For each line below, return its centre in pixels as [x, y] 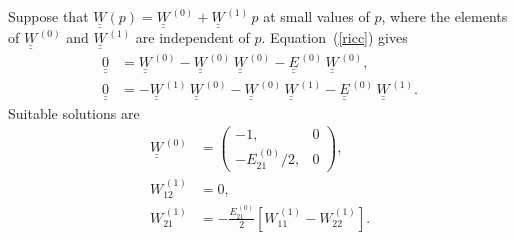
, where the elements [444, 16]
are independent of [192, 37]
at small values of [316, 16]
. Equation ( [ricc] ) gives [334, 37]
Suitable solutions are [74, 112]
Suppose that [48, 16]
